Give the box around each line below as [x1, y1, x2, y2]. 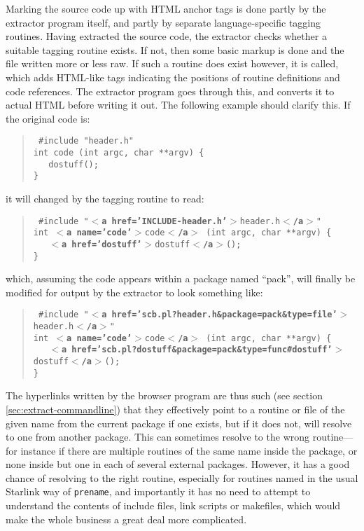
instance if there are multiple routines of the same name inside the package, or [20, 443, 358, 457]
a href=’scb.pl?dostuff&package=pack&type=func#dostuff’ [61, 345, 332, 355]
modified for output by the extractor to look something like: [6, 284, 263, 299]
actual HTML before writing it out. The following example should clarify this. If [6, 97, 351, 112]
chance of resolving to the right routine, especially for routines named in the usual [6, 470, 358, 485]
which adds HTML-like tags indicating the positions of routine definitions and [6, 69, 340, 84]
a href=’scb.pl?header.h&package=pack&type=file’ [101, 310, 337, 320]
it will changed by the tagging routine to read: [6, 191, 204, 205]
